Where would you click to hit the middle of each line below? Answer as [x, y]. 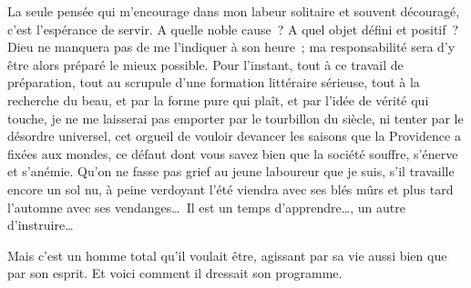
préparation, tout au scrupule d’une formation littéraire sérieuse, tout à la [214, 82]
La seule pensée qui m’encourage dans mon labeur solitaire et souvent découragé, [234, 11]
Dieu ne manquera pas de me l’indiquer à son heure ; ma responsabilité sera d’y [231, 47]
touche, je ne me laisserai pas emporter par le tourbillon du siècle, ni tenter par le [235, 118]
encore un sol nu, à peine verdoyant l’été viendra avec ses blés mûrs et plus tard [230, 189]
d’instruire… [41, 225]
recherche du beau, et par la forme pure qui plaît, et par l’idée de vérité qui [218, 99]
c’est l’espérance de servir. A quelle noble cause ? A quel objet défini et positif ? [233, 29]
